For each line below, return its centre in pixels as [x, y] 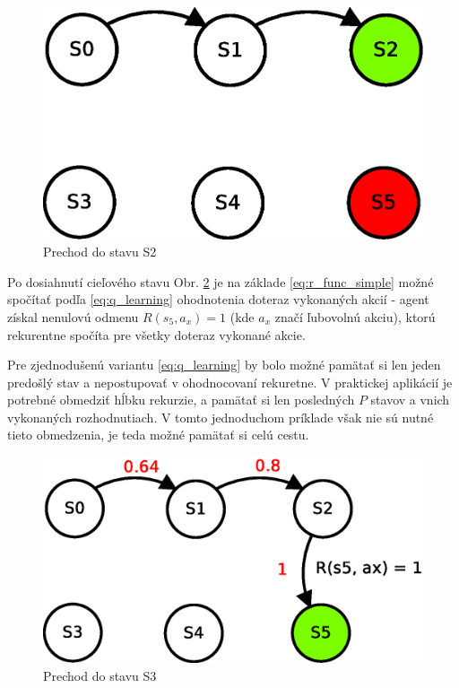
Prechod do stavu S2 [100, 252]
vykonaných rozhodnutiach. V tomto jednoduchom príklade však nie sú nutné [221, 417]
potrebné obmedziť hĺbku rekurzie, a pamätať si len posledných [181, 400]
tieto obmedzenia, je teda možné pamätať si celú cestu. [158, 435]
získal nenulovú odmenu [73, 316]
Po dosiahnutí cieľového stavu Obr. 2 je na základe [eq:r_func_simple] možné [221, 281]
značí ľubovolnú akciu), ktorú [355, 316]
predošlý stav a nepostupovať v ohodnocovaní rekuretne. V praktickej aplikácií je [230, 382]
